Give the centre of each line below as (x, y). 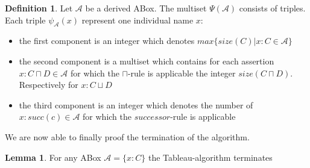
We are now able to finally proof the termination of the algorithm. (127, 136)
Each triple (25, 20)
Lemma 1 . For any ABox (53, 157)
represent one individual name (138, 20)
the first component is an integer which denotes (107, 41)
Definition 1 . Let (39, 8)
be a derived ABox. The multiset (146, 8)
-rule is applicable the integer (182, 73)
